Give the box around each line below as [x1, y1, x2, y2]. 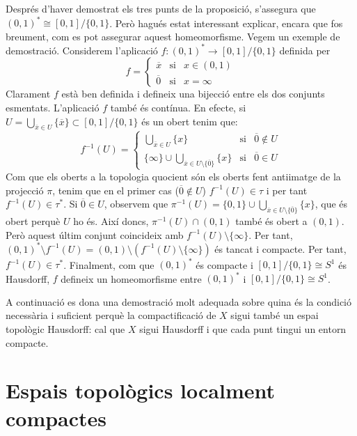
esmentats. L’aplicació [6, 100, 100, 114]
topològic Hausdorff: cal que [6, 322, 125, 336]
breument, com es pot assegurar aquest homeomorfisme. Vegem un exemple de [6, 29, 340, 43]
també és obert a [235, 213, 308, 228]
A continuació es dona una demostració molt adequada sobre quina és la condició [6, 294, 351, 309]
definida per [279, 42, 331, 57]
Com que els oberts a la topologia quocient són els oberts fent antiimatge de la [6, 169, 341, 183]
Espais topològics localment [6, 376, 276, 405]
